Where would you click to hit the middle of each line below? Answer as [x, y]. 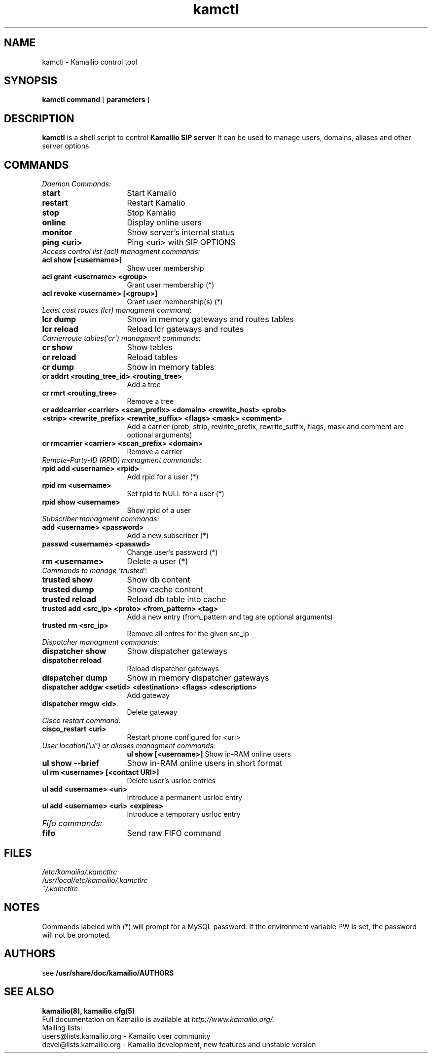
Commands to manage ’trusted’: [95, 571]
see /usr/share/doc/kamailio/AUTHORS [108, 973]
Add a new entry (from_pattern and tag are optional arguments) [230, 617]
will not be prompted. [76, 935]
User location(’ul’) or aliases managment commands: [129, 746]
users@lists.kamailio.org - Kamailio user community [126, 1036]
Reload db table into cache [177, 600]
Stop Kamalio [151, 213]
